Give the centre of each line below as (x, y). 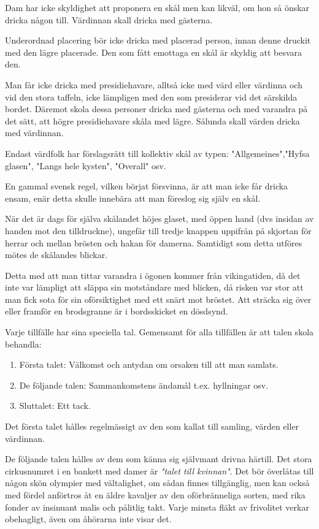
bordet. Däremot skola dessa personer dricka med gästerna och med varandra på (156, 109)
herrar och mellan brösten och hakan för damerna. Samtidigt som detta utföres (154, 242)
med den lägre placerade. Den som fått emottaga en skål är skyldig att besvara (154, 52)
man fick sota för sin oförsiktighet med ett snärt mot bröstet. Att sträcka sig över (158, 299)
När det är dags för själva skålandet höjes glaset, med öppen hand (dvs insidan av (159, 219)
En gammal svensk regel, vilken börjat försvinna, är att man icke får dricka (147, 186)
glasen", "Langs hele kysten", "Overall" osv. (86, 165)
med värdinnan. (34, 133)
